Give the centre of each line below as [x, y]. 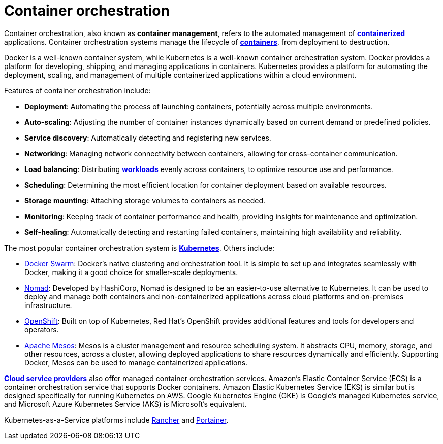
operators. [42, 329]
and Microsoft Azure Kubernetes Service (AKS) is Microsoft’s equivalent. [125, 404]
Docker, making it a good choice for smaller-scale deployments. [131, 272]
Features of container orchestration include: [77, 90]
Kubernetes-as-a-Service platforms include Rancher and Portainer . [116, 420]
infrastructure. [48, 305]
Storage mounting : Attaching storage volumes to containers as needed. [145, 200]
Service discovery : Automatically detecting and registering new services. [148, 138]
